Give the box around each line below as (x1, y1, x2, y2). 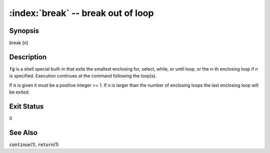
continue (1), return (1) (9, 141, 59, 147)
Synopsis (9, 26, 39, 35)
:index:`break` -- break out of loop (9, 7, 154, 18)
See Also (9, 128, 37, 137)
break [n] (9, 40, 28, 46)
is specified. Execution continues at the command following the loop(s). (9, 73, 157, 79)
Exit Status (9, 102, 44, 110)
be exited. (9, 89, 30, 95)
